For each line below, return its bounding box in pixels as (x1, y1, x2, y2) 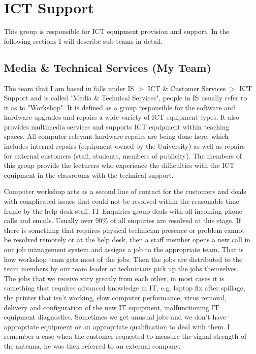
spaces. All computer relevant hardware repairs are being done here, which (4, 131, 229, 141)
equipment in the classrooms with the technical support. (4, 169, 174, 180)
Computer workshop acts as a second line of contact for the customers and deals (4, 186, 246, 196)
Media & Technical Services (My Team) (4, 60, 211, 75)
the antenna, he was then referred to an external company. (4, 340, 181, 351)
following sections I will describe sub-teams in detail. (4, 35, 163, 46)
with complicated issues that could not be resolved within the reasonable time (4, 196, 239, 206)
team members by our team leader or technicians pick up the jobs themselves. (4, 263, 239, 274)
